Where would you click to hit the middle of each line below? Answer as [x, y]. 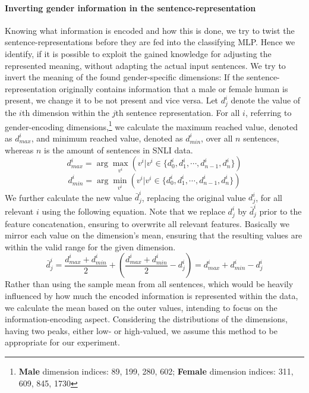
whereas [19, 150]
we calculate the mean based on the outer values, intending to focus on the [141, 307]
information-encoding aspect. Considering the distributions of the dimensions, [146, 319]
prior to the [280, 211]
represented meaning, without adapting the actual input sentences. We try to [145, 65]
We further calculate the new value [68, 197]
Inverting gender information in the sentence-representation [130, 7]
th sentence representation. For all [178, 113]
